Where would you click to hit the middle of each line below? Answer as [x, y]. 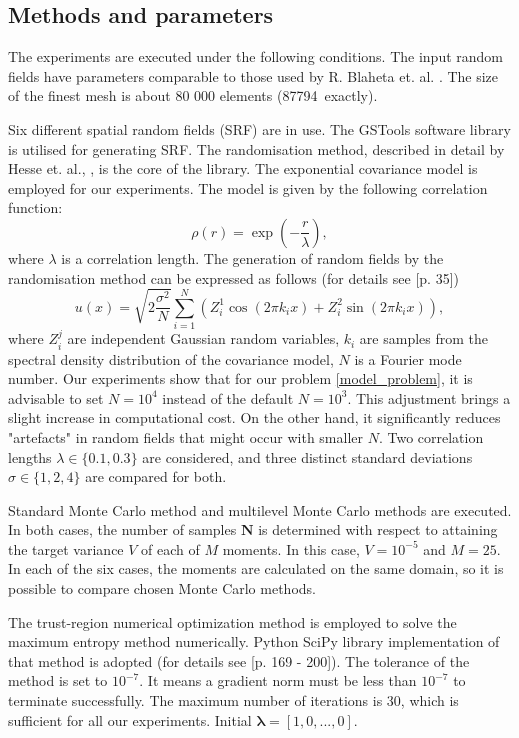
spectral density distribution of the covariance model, [171, 358]
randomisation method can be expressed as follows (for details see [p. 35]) [233, 277]
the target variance [66, 548]
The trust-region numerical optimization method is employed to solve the [232, 621]
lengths [30, 456]
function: [35, 207]
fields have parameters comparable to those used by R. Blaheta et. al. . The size [253, 75]
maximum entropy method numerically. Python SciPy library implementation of [254, 641]
